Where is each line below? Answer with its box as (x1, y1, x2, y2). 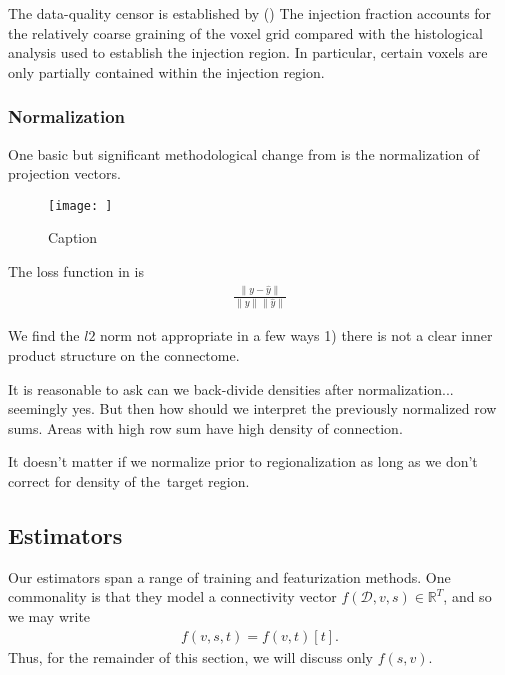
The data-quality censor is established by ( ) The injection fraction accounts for (8, 3, 492, 23)
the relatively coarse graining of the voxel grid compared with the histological (8, 22, 483, 43)
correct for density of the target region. (8, 470, 250, 491)
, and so (443, 586, 492, 607)
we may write (8, 605, 91, 626)
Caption (48, 227, 98, 248)
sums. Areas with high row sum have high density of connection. (8, 417, 403, 438)
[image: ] (48, 198, 113, 213)
